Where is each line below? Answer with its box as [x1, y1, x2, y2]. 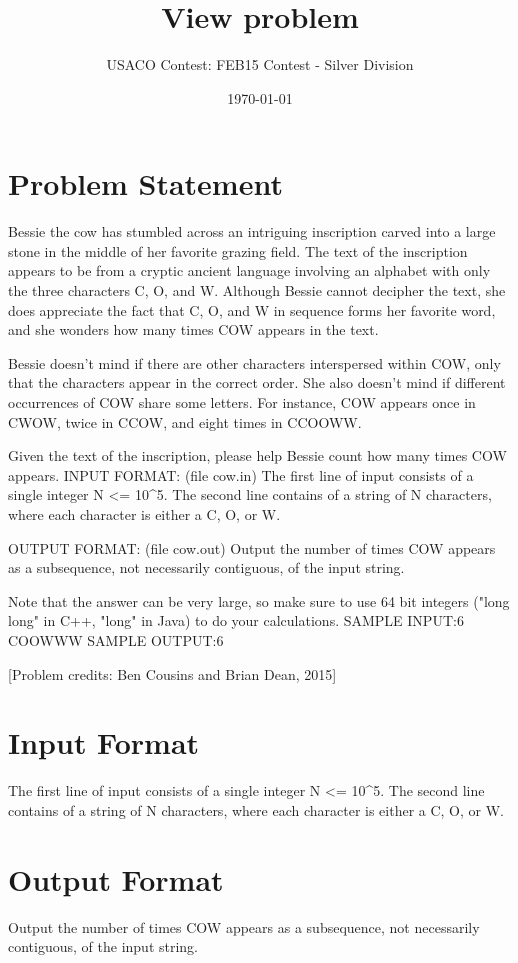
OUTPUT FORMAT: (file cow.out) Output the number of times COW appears [8, 537, 496, 558]
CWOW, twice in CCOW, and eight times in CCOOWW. [8, 411, 362, 432]
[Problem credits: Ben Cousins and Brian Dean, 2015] [8, 663, 337, 684]
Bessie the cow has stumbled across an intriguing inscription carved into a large [8, 221, 496, 242]
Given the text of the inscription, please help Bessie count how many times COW [8, 445, 507, 466]
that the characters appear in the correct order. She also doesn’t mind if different [8, 372, 506, 393]
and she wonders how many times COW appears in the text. [8, 319, 379, 340]
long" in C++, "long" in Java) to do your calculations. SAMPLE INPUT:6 [8, 610, 464, 631]
